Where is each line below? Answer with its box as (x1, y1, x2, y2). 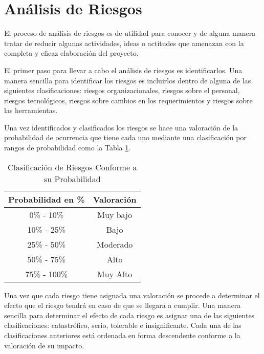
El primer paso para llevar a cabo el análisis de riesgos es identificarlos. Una (4, 64, 243, 75)
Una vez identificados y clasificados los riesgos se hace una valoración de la (4, 122, 238, 132)
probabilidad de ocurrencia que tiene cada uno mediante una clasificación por (4, 132, 247, 143)
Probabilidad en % (8, 193, 85, 205)
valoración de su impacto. (4, 340, 84, 350)
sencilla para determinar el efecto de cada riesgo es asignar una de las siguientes (4, 309, 255, 320)
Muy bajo (97, 208, 132, 220)
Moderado (96, 238, 133, 250)
